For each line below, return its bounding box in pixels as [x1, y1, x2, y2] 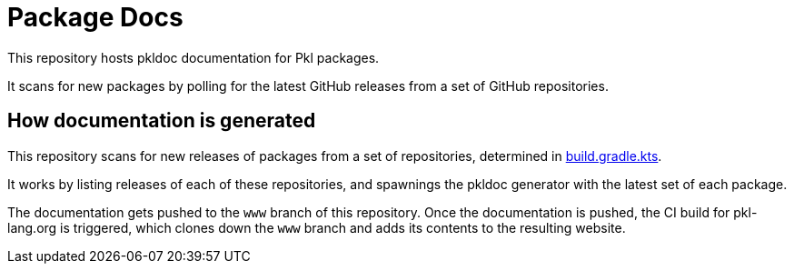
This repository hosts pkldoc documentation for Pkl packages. [7, 49, 380, 65]
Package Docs [7, 2, 184, 33]
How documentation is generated [7, 109, 316, 133]
